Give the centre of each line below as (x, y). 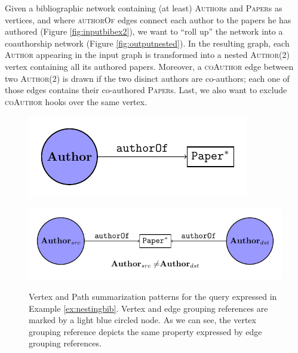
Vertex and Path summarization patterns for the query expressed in (153, 297)
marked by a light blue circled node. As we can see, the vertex (142, 320)
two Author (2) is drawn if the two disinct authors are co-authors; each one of (147, 78)
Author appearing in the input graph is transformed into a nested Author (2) (147, 55)
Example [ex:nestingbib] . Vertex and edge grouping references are (148, 308)
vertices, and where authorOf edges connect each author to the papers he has (148, 19)
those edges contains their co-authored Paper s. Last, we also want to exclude (146, 90)
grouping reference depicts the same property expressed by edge (145, 331)
